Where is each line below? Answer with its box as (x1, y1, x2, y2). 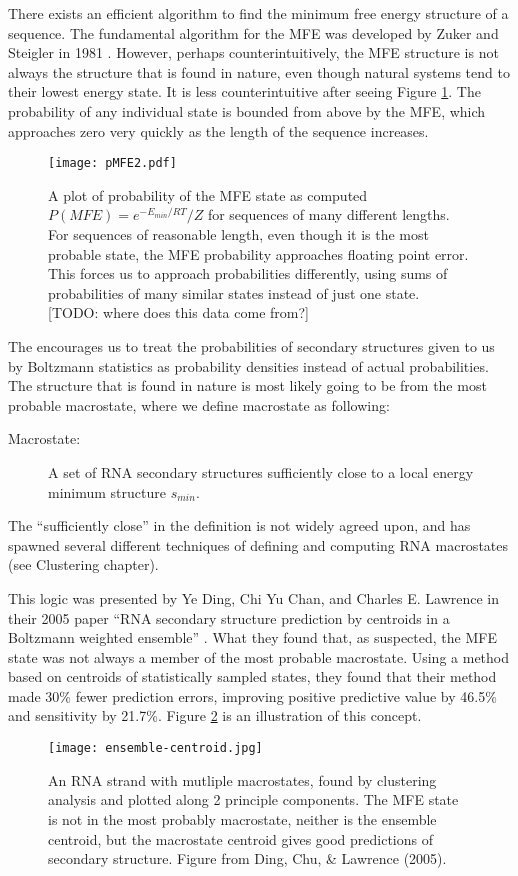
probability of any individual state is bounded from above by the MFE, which (8, 100, 486, 121)
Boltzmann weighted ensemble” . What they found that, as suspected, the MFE (8, 627, 497, 648)
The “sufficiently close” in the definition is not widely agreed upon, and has (8, 515, 471, 536)
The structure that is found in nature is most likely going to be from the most (8, 375, 487, 396)
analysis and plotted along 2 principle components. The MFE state (48, 789, 459, 810)
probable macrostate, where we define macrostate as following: (8, 394, 390, 415)
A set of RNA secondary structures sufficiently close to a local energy (48, 461, 474, 482)
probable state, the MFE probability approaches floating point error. (48, 243, 469, 264)
